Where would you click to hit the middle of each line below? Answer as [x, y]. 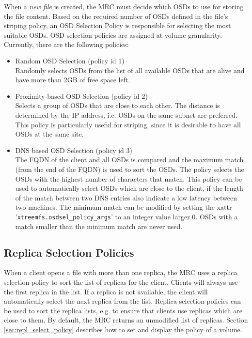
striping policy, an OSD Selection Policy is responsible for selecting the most [118, 25]
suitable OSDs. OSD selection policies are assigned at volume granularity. [113, 35]
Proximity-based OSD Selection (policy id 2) [81, 96]
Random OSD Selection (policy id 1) [70, 60]
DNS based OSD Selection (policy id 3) [74, 150]
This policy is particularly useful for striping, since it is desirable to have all [128, 124]
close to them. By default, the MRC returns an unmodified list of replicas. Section [126, 320]
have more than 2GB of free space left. [73, 80]
